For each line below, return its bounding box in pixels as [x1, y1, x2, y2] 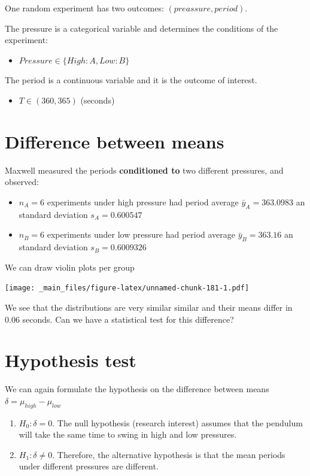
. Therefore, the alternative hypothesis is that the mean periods [52, 448, 285, 460]
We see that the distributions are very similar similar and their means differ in [5, 301, 293, 313]
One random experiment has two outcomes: [5, 2, 164, 14]
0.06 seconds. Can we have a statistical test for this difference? [5, 313, 234, 325]
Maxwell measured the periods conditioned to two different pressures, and [5, 163, 284, 176]
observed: [5, 175, 39, 188]
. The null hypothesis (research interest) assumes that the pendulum [52, 416, 303, 429]
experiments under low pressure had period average [47, 228, 236, 241]
